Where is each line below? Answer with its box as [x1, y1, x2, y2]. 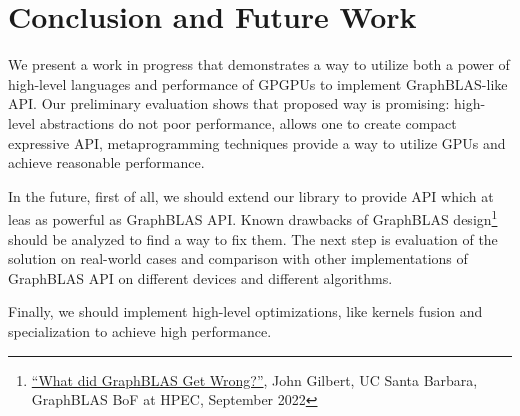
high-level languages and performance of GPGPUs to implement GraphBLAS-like [8, 73, 508, 94]
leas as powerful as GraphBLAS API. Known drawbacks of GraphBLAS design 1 [8, 206, 498, 229]
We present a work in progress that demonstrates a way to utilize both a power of [8, 54, 510, 75]
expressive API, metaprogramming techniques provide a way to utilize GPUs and [8, 132, 506, 153]
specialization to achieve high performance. [8, 320, 272, 341]
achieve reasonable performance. [8, 152, 205, 173]
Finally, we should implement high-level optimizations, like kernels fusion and [8, 301, 483, 322]
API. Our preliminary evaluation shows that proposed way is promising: [8, 93, 450, 114]
